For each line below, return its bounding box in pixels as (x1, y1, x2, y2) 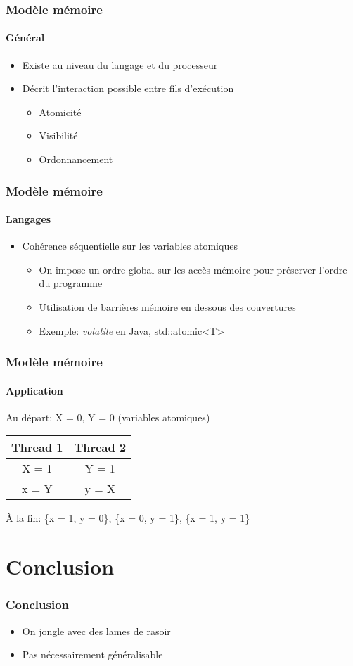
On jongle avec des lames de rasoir (22, 623, 171, 638)
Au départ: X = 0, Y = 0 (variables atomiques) (6, 409, 210, 424)
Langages (6, 212, 51, 226)
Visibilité (39, 128, 78, 143)
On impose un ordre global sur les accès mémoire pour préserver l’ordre (39, 262, 347, 276)
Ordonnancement (39, 152, 113, 167)
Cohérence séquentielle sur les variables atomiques (22, 238, 238, 253)
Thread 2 (74, 439, 127, 456)
